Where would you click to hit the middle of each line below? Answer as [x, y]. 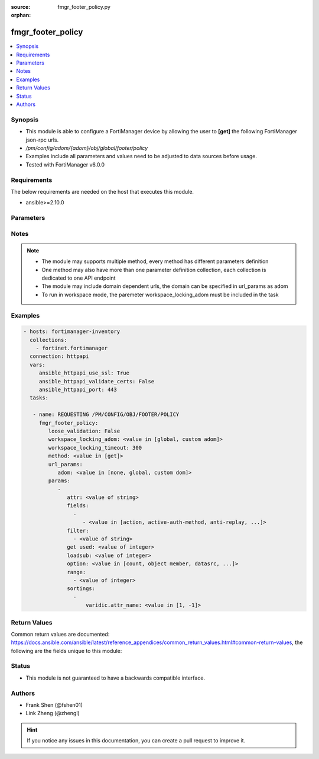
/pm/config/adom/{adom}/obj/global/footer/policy [87, 148]
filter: [78, 531]
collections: [48, 340]
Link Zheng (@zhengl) [53, 713]
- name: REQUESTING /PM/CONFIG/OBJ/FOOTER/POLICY [106, 414]
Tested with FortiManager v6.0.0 [65, 164]
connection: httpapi [59, 356]
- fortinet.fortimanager [72, 348]
